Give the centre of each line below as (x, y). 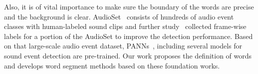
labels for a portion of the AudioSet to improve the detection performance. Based (129, 36)
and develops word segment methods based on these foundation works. (112, 65)
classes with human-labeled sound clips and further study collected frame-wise (125, 26)
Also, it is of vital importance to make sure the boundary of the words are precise (129, 6)
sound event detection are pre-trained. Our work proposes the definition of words (128, 55)
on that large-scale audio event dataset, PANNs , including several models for (123, 46)
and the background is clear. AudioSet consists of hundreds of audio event (119, 16)
